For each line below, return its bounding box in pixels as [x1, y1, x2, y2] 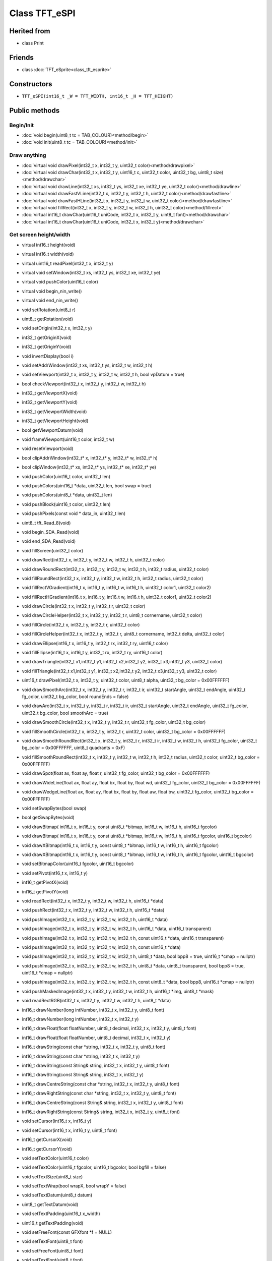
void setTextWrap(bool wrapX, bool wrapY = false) [22, 1183, 126, 1189]
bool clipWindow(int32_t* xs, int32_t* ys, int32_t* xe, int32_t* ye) [22, 464, 156, 470]
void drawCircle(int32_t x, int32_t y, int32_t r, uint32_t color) [22, 603, 146, 609]
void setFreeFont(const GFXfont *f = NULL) [22, 1229, 112, 1235]
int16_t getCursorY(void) [22, 1145, 73, 1152]
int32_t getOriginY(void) [22, 343, 72, 350]
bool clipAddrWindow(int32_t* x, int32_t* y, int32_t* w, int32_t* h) [22, 454, 158, 461]
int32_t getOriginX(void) [22, 334, 72, 340]
